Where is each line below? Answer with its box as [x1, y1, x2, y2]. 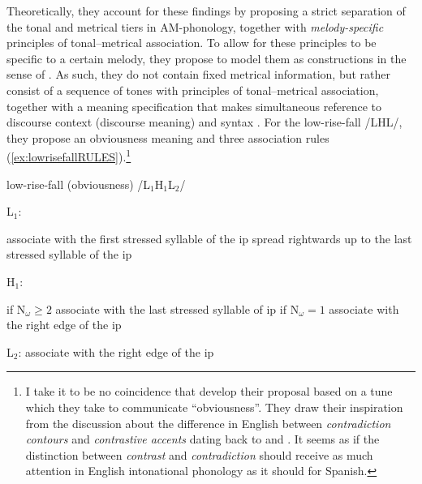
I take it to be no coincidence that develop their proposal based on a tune [25, 383, 393, 400]
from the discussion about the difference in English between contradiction [25, 414, 391, 431]
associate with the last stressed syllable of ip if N [55, 300, 299, 317]
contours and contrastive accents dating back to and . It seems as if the [25, 430, 380, 448]
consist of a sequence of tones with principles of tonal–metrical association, [6, 81, 379, 98]
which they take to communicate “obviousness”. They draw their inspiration [25, 398, 403, 415]
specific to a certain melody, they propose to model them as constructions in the [6, 49, 407, 66]
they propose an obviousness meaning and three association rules [6, 129, 329, 146]
